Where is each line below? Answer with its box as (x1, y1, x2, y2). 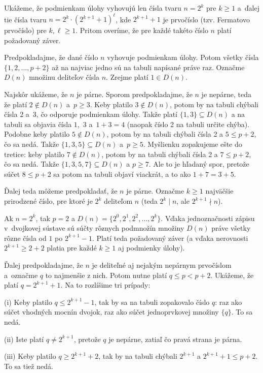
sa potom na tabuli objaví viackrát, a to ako (53, 168, 191, 179)
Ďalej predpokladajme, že (4, 259, 83, 270)
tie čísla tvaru (4, 14, 47, 24)
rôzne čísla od (4, 232, 47, 243)
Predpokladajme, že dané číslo (4, 52, 98, 63)
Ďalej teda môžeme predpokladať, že (4, 185, 118, 196)
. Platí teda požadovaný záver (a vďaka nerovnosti (92, 232, 248, 243)
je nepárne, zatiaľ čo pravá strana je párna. (108, 333, 242, 344)
